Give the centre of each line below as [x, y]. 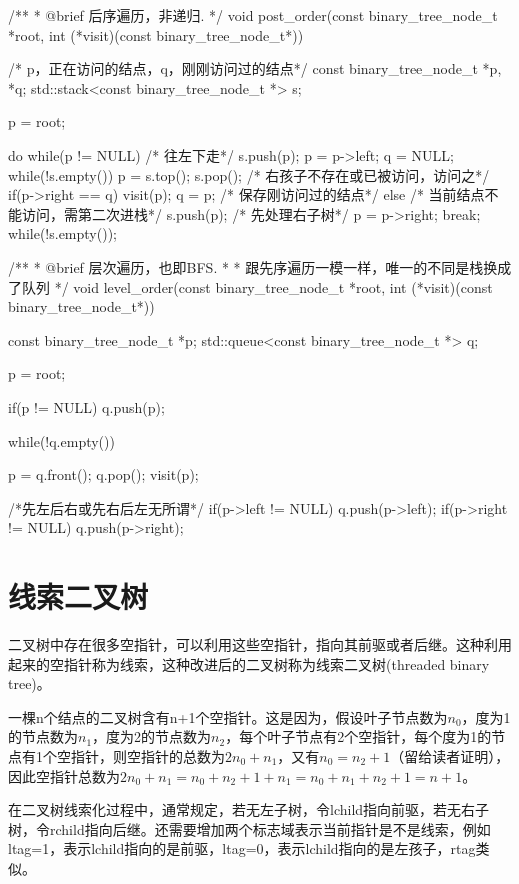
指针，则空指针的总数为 [147, 755]
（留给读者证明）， [450, 755]
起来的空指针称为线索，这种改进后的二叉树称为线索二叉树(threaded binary [249, 663]
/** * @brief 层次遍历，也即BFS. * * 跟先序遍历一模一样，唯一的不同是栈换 [253, 266]
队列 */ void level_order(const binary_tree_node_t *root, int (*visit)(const [257, 286]
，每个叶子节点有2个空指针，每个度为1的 [358, 736]
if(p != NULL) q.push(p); [86, 406]
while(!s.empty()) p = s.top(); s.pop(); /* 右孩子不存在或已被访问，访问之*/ [249, 174]
